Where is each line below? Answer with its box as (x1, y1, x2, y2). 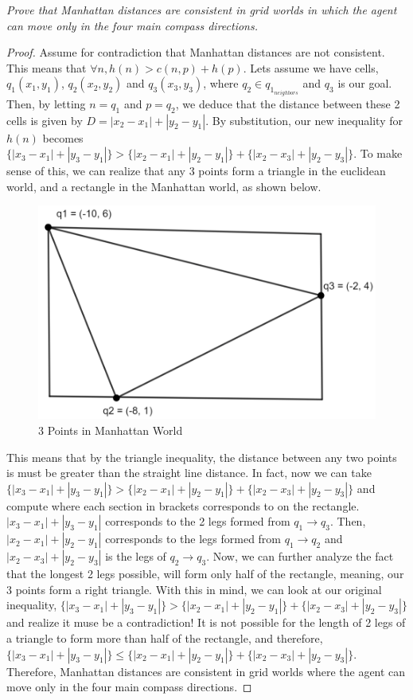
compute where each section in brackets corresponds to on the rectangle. (6, 497, 360, 514)
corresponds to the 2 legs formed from (105, 513, 290, 530)
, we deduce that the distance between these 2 (175, 95, 400, 111)
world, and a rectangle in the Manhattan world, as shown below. (6, 178, 321, 194)
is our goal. (337, 75, 392, 92)
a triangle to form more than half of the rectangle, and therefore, (6, 630, 323, 647)
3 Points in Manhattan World (38, 421, 183, 438)
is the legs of (105, 548, 166, 565)
